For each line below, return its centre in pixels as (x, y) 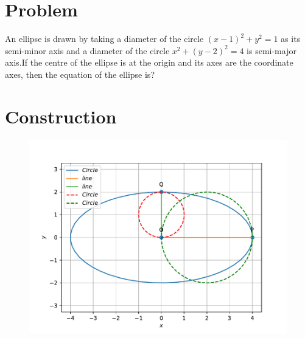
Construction (61, 116)
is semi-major (272, 50)
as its (291, 39)
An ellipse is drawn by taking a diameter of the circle (104, 39)
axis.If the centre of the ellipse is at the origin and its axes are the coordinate (149, 62)
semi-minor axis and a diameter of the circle (87, 50)
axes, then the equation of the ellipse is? (80, 74)
